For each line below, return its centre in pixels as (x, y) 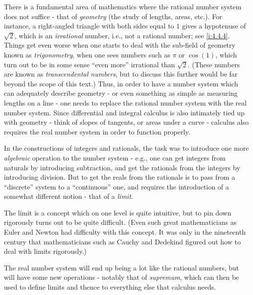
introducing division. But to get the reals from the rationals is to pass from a (120, 177)
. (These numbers (214, 64)
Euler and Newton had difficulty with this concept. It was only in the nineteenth (125, 232)
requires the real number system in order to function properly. (97, 131)
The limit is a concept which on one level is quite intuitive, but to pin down (118, 212)
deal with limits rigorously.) (46, 251)
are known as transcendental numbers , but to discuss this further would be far (121, 74)
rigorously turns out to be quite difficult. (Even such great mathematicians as (120, 222)
